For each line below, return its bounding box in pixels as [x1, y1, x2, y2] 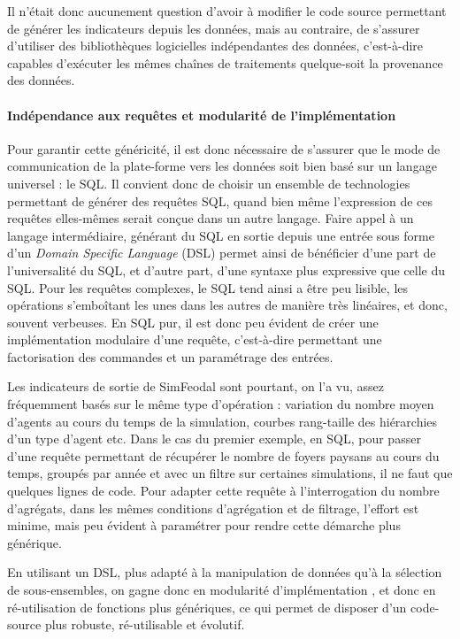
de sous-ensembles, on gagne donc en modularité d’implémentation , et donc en [7, 581, 436, 599]
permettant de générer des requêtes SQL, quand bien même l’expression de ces [7, 191, 433, 210]
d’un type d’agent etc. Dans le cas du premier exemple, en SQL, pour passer [7, 429, 421, 448]
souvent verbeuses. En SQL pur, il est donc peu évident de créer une [7, 312, 379, 331]
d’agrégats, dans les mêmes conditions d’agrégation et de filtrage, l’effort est [7, 498, 419, 517]
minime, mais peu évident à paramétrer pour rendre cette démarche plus [7, 516, 401, 535]
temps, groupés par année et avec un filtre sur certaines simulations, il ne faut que [7, 464, 453, 482]
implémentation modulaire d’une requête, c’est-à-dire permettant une [7, 330, 382, 349]
